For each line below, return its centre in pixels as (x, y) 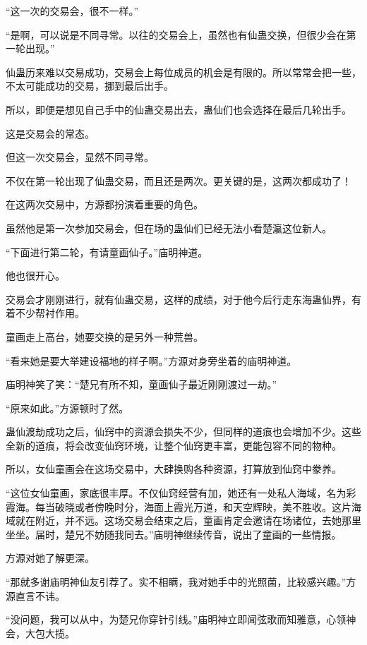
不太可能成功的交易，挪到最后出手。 (90, 86)
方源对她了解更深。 (50, 558)
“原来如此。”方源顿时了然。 (67, 408)
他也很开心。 (35, 276)
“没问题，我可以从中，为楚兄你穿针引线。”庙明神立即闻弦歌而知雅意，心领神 (181, 619)
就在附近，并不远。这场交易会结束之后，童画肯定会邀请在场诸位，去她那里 (188, 520)
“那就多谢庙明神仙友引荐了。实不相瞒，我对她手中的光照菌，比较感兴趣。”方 (181, 582)
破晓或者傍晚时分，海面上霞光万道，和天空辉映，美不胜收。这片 (203, 506)
